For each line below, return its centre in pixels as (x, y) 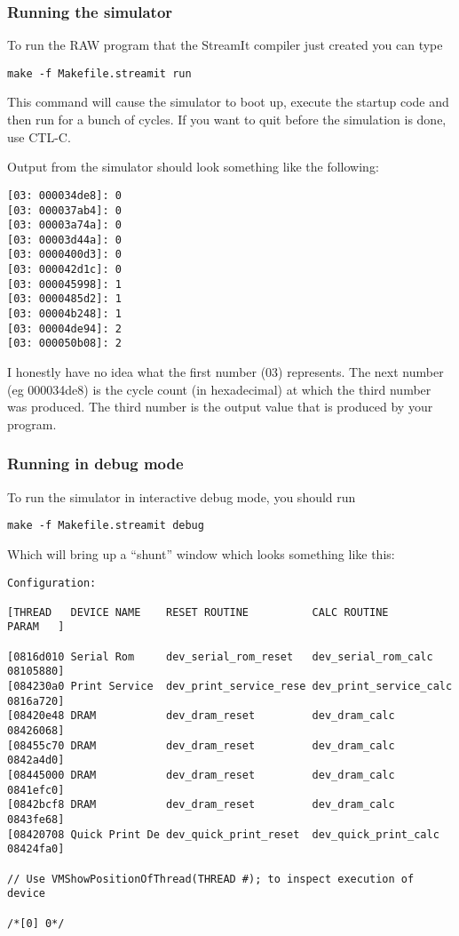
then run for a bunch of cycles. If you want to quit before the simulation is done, (227, 120)
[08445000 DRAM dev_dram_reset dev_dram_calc (201, 776)
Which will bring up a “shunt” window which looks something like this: (201, 553)
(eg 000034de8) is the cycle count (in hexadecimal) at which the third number (219, 389)
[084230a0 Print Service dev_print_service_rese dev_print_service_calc (230, 687)
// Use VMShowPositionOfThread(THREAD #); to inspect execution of (211, 879)
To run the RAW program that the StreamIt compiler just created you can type (225, 45)
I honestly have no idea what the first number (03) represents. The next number (226, 372)
